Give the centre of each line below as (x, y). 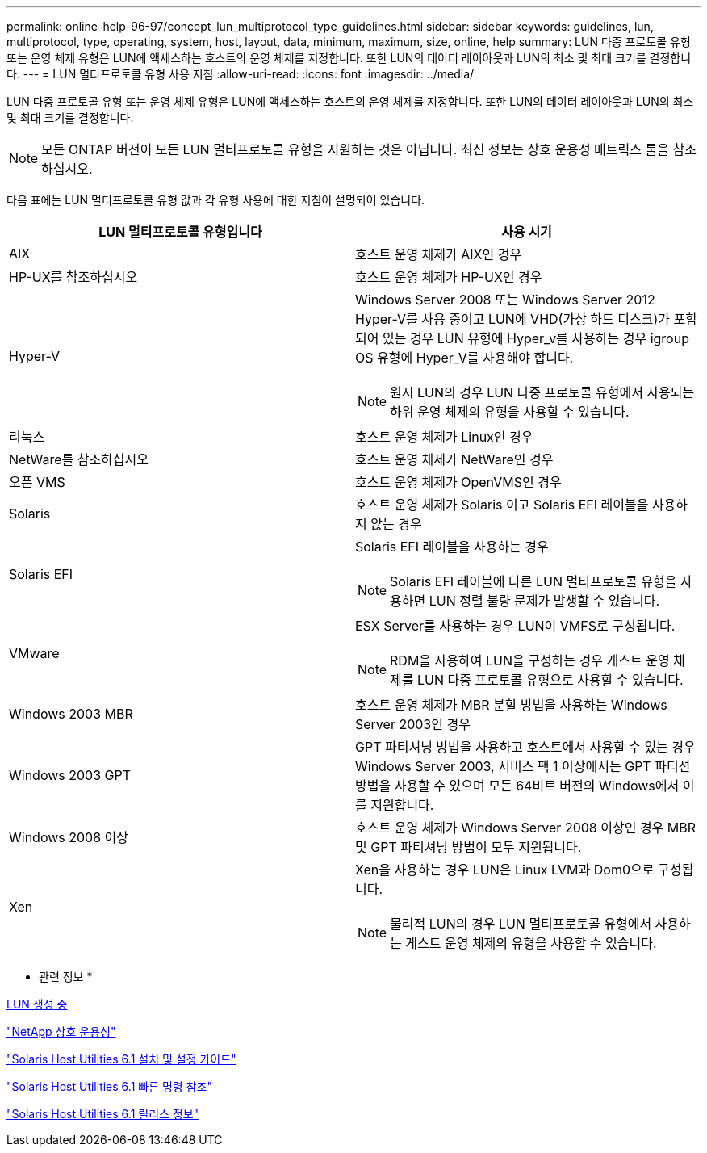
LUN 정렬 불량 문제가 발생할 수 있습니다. (544, 601)
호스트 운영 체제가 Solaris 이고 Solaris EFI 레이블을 (502, 505)
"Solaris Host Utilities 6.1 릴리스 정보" (103, 1114)
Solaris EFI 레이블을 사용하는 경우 (452, 547)
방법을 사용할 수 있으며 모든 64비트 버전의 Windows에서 (517, 786)
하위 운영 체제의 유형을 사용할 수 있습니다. (510, 412)
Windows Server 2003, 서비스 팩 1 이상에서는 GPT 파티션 (523, 766)
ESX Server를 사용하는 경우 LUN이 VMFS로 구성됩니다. (515, 626)
